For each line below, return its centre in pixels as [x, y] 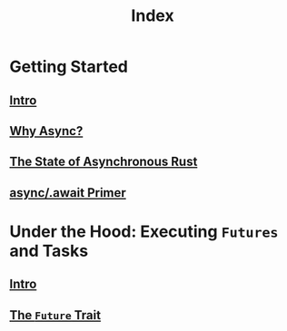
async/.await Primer [68, 193]
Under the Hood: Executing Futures [144, 231]
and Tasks [49, 251]
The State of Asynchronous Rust [104, 162]
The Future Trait [55, 315]
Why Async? [46, 131]
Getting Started [69, 67]
